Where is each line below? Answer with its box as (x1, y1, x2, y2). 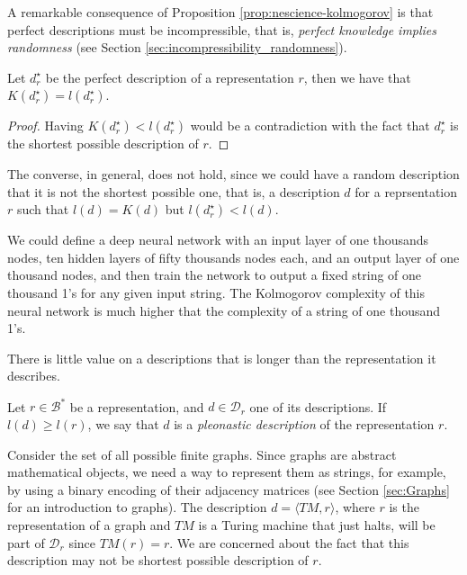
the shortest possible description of (7, 134, 199, 153)
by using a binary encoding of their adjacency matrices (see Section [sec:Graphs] (7, 480, 450, 499)
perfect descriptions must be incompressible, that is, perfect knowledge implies (7, 20, 437, 39)
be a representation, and (69, 397, 204, 416)
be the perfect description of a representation (45, 67, 294, 86)
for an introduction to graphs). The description (7, 498, 267, 517)
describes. (7, 366, 60, 385)
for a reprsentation (355, 182, 458, 201)
